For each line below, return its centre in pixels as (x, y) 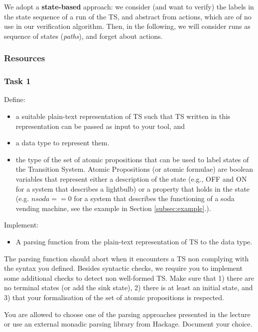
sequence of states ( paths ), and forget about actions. (83, 36)
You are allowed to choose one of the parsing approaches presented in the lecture (127, 314)
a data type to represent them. (63, 143)
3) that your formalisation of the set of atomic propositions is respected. (114, 297)
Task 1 (17, 81)
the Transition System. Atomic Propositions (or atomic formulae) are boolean (134, 169)
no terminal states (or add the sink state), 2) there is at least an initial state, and (129, 287)
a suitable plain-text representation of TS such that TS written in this (123, 116)
